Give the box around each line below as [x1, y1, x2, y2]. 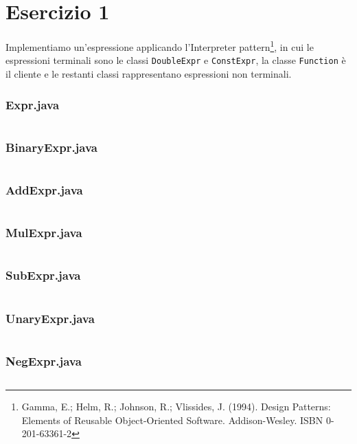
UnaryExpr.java [5, 309, 95, 326]
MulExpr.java [5, 224, 82, 241]
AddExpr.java [5, 181, 83, 198]
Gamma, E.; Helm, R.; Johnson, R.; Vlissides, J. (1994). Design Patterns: [21, 399, 331, 414]
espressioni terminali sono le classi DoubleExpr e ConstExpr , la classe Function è [5, 53, 346, 67]
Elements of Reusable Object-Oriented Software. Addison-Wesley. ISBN [21, 412, 323, 427]
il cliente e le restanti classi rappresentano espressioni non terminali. [5, 67, 292, 81]
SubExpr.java [5, 267, 81, 284]
